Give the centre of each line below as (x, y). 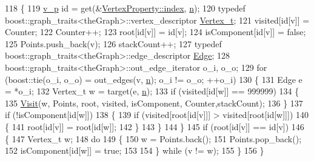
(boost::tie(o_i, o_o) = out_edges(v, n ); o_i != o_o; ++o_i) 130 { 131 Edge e (154, 79)
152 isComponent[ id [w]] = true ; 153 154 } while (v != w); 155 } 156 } (135, 150)
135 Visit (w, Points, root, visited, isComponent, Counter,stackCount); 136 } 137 (154, 103)
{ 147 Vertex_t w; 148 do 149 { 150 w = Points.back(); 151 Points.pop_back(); (153, 138)
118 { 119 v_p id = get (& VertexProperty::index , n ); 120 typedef (125, 8)
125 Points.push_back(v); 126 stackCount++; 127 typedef (113, 43)
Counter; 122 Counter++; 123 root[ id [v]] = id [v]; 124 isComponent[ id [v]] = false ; (155, 32)
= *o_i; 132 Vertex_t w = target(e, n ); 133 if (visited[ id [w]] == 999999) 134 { (152, 91)
